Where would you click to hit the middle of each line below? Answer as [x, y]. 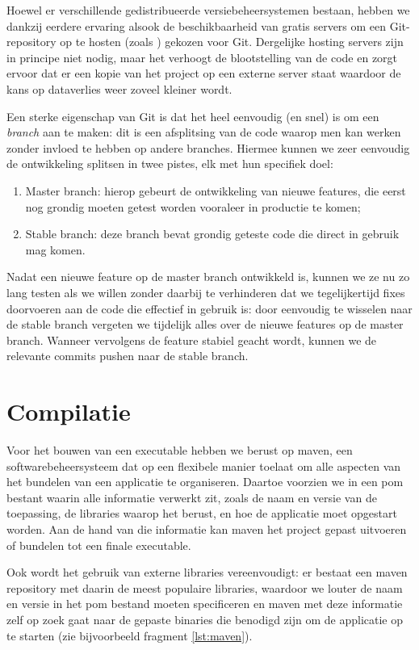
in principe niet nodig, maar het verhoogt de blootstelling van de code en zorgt [202, 57]
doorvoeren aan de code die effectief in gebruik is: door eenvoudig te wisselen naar [209, 308]
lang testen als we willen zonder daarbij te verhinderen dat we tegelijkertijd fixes [206, 292]
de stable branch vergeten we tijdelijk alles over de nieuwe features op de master [205, 324]
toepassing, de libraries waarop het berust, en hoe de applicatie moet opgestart [202, 513]
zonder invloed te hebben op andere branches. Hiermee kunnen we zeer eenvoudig [208, 147]
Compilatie [69, 411]
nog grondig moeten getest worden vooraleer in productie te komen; [193, 206]
